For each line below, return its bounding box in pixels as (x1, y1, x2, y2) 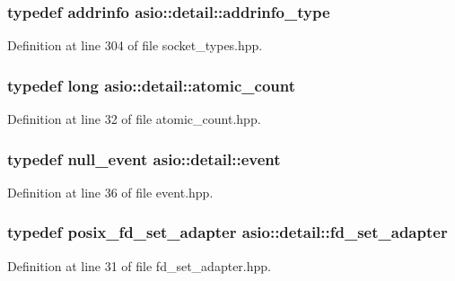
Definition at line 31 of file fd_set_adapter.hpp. (7, 256, 271, 275)
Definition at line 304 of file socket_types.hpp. (7, 36, 263, 55)
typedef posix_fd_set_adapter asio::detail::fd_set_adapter (7, 221, 448, 243)
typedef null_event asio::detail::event (7, 147, 281, 170)
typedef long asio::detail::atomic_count (7, 74, 295, 96)
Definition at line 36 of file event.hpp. (7, 182, 214, 201)
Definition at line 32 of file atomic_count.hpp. (7, 110, 261, 128)
